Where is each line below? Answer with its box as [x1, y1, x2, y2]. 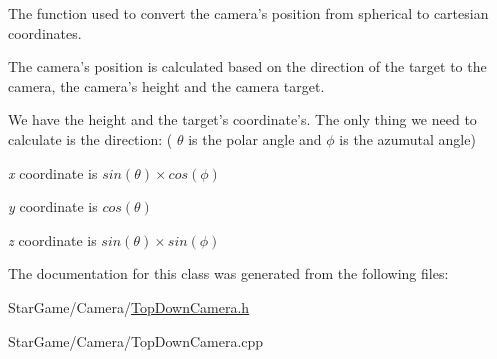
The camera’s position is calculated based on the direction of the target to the [8, 56, 487, 77]
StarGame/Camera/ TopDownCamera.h [8, 296, 250, 317]
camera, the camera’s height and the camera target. [8, 75, 325, 96]
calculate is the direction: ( [8, 128, 173, 149]
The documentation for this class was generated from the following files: [8, 263, 449, 284]
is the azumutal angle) [339, 128, 476, 149]
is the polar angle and [188, 128, 322, 149]
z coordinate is [8, 229, 97, 250]
